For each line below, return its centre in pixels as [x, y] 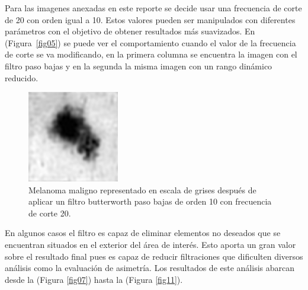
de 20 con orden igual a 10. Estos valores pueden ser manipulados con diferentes [150, 19]
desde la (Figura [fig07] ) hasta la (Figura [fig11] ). [94, 279]
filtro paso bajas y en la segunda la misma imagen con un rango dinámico [139, 66]
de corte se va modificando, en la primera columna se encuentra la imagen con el [151, 54]
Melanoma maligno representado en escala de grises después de [142, 189]
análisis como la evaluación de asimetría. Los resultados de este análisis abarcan [150, 268]
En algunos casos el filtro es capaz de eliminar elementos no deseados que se [143, 233]
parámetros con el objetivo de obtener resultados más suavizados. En [130, 31]
